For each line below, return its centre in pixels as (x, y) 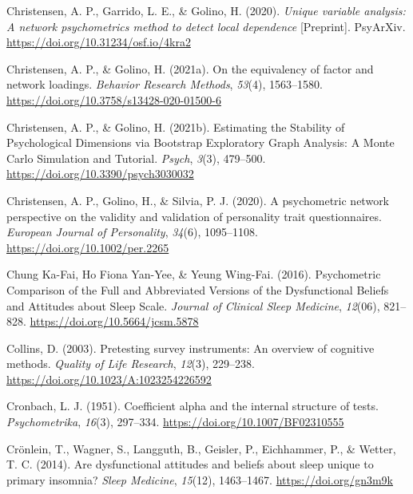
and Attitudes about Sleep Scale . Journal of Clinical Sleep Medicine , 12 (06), (193, 305)
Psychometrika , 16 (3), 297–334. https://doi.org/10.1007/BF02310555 (175, 422)
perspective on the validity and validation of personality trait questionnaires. (194, 216)
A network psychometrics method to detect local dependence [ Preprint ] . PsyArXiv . (206, 26)
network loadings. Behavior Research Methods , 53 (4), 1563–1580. (165, 84)
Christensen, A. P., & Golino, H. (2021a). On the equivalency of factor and (190, 68)
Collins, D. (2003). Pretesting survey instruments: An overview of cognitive (191, 348)
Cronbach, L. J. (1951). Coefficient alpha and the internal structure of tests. (193, 406)
